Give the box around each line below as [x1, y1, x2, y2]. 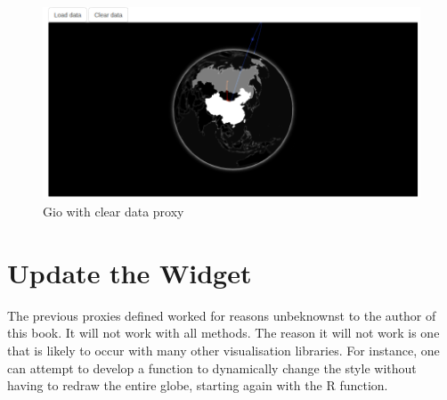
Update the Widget [7, 254, 252, 290]
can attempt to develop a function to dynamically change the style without [7, 358, 417, 377]
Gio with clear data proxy [43, 202, 184, 221]
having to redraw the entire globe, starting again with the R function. [7, 376, 388, 395]
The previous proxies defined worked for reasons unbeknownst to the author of [7, 306, 436, 324]
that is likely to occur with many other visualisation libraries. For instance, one [7, 340, 440, 359]
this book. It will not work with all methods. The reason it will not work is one [7, 323, 440, 342]
